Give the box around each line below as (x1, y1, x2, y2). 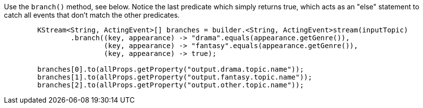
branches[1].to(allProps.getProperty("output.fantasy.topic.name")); (37, 73, 312, 81)
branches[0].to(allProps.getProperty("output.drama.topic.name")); (37, 65, 304, 73)
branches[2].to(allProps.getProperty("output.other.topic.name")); (37, 81, 304, 89)
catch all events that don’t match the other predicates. (4, 11, 180, 19)
